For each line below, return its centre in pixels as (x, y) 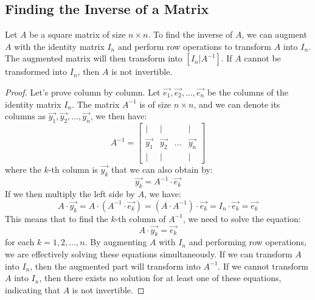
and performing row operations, (247, 242)
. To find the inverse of (190, 34)
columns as (26, 116)
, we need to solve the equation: (242, 218)
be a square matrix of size (78, 34)
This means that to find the (57, 218)
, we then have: (119, 116)
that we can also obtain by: (162, 169)
